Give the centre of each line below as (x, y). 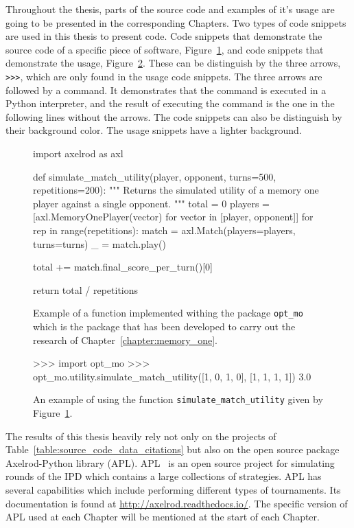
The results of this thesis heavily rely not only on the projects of (141, 436)
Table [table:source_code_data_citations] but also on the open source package (173, 449)
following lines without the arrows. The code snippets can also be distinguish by (174, 116)
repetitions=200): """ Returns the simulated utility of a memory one (176, 190)
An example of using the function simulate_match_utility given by (178, 399)
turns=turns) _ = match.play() (99, 243)
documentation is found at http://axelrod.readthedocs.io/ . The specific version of (177, 503)
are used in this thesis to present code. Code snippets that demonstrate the (164, 36)
